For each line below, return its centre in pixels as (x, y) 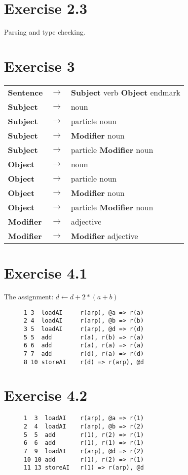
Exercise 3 (39, 66)
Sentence (25, 92)
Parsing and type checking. (45, 32)
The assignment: (29, 296)
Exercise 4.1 (46, 273)
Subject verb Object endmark (126, 92)
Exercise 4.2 (46, 395)
